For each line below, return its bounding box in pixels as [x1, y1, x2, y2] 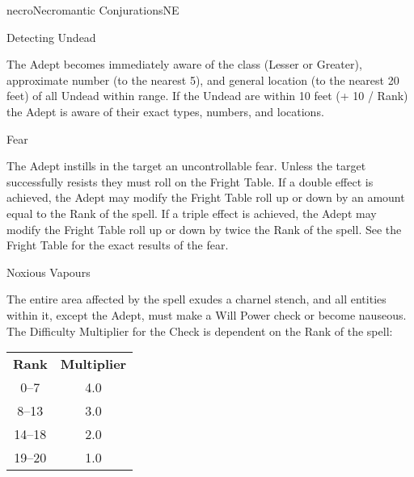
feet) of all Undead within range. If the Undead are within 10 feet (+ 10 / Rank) [6, 87, 408, 104]
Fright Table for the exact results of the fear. [6, 236, 229, 253]
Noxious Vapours [6, 263, 91, 280]
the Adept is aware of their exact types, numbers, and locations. [6, 103, 324, 119]
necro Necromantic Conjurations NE [6, 2, 180, 18]
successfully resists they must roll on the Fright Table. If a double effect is [6, 173, 374, 190]
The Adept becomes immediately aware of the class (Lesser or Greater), [6, 56, 362, 73]
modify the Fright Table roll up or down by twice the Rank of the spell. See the [6, 220, 402, 237]
